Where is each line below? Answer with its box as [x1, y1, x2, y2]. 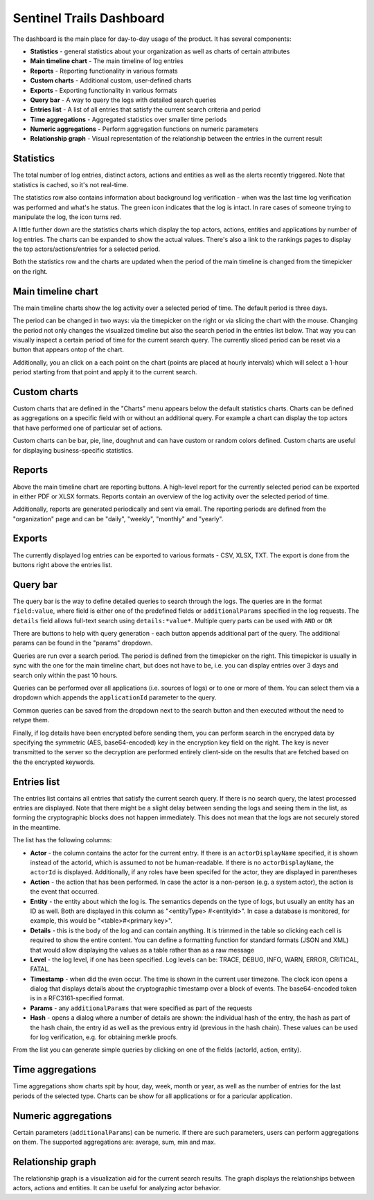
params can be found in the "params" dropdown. [12, 638, 153, 647]
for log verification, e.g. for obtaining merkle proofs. [30, 1033, 178, 1041]
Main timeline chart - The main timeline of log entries [30, 57, 184, 65]
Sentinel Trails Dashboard [12, 10, 165, 26]
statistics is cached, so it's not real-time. [12, 180, 129, 189]
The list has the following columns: [12, 836, 112, 844]
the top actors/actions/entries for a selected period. [12, 245, 161, 253]
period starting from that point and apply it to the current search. [12, 368, 197, 376]
